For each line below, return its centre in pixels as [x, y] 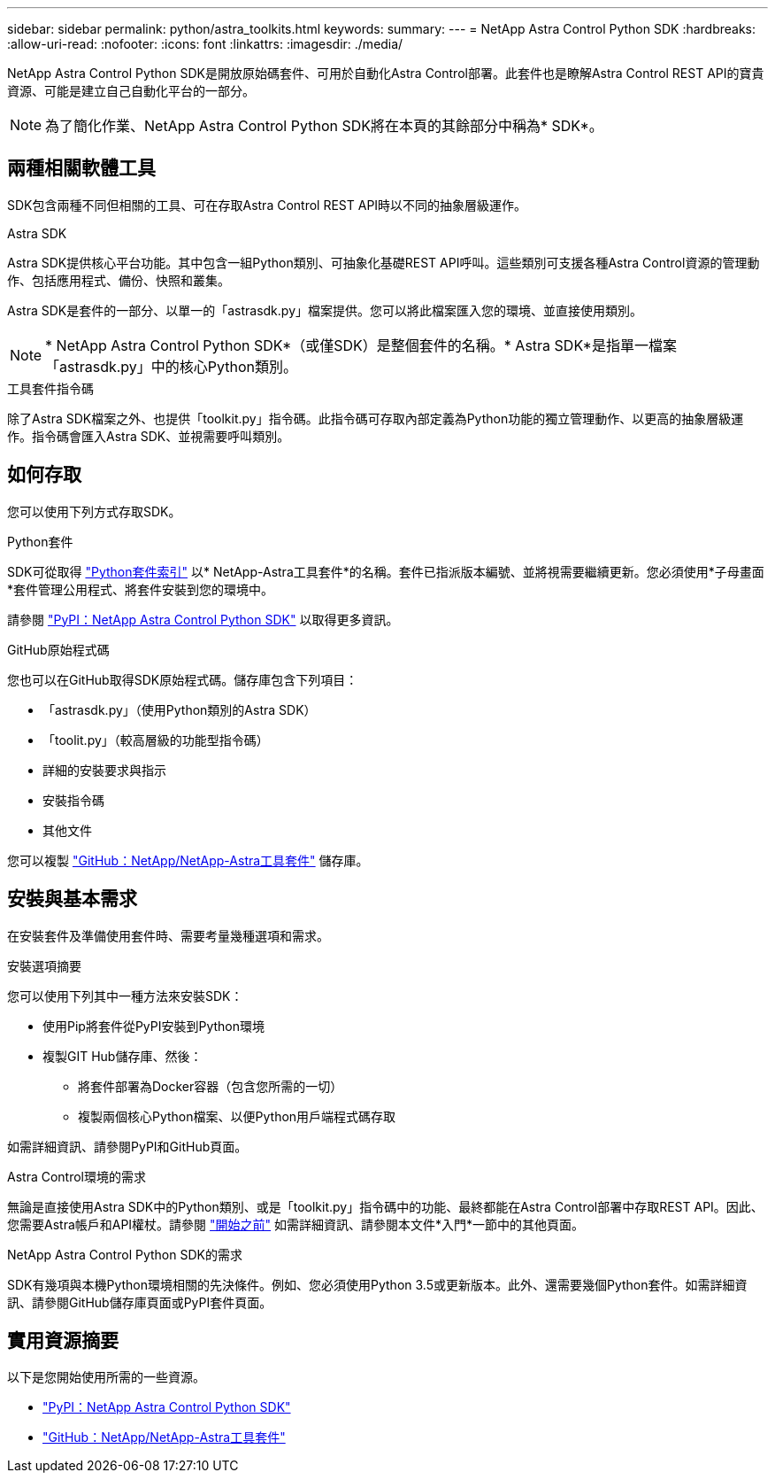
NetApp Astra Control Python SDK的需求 [125, 1254]
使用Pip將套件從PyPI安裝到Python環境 [154, 1026]
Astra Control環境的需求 [77, 1176]
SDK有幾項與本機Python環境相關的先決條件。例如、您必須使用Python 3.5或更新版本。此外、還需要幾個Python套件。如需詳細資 [377, 1284]
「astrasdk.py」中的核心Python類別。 [172, 366]
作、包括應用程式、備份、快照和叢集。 [119, 280]
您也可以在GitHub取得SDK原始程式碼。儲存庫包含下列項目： [183, 679]
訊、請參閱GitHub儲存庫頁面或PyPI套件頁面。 [140, 1302]
